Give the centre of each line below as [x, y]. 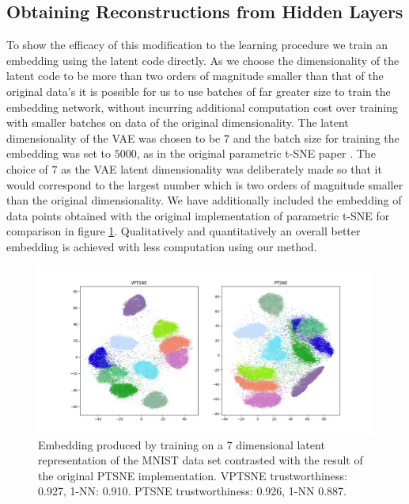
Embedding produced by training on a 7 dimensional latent [182, 444]
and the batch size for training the [316, 137]
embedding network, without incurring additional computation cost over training [203, 107]
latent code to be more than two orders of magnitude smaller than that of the [195, 76]
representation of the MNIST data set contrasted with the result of [201, 460]
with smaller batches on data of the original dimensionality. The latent [178, 122]
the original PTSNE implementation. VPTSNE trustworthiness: [193, 475]
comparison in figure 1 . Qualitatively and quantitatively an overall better [184, 231]
